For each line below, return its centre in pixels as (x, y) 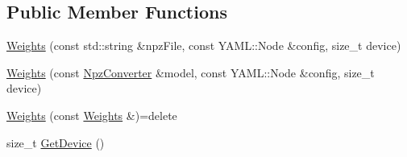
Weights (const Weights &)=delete (92, 115)
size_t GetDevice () (56, 142)
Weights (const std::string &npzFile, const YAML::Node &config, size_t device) (204, 45)
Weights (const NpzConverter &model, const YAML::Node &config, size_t (191, 72)
